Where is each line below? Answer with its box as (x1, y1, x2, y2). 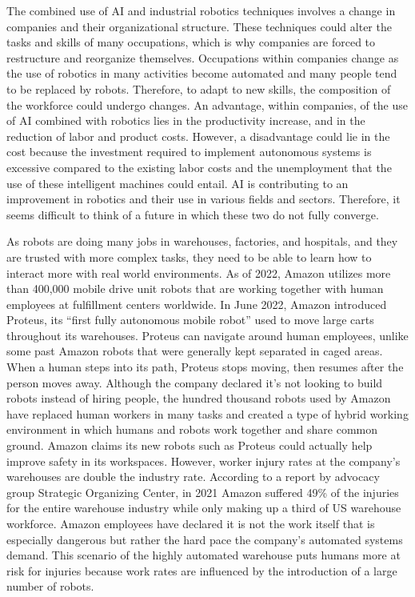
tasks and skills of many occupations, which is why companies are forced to (6, 34, 376, 50)
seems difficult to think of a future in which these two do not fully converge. (6, 206, 379, 222)
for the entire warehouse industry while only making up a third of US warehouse (6, 499, 401, 516)
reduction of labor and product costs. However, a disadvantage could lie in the (6, 127, 390, 144)
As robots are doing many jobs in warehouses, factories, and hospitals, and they (6, 233, 398, 250)
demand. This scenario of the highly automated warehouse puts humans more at (6, 547, 401, 563)
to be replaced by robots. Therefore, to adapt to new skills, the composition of (6, 80, 391, 97)
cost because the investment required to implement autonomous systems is (6, 143, 372, 160)
